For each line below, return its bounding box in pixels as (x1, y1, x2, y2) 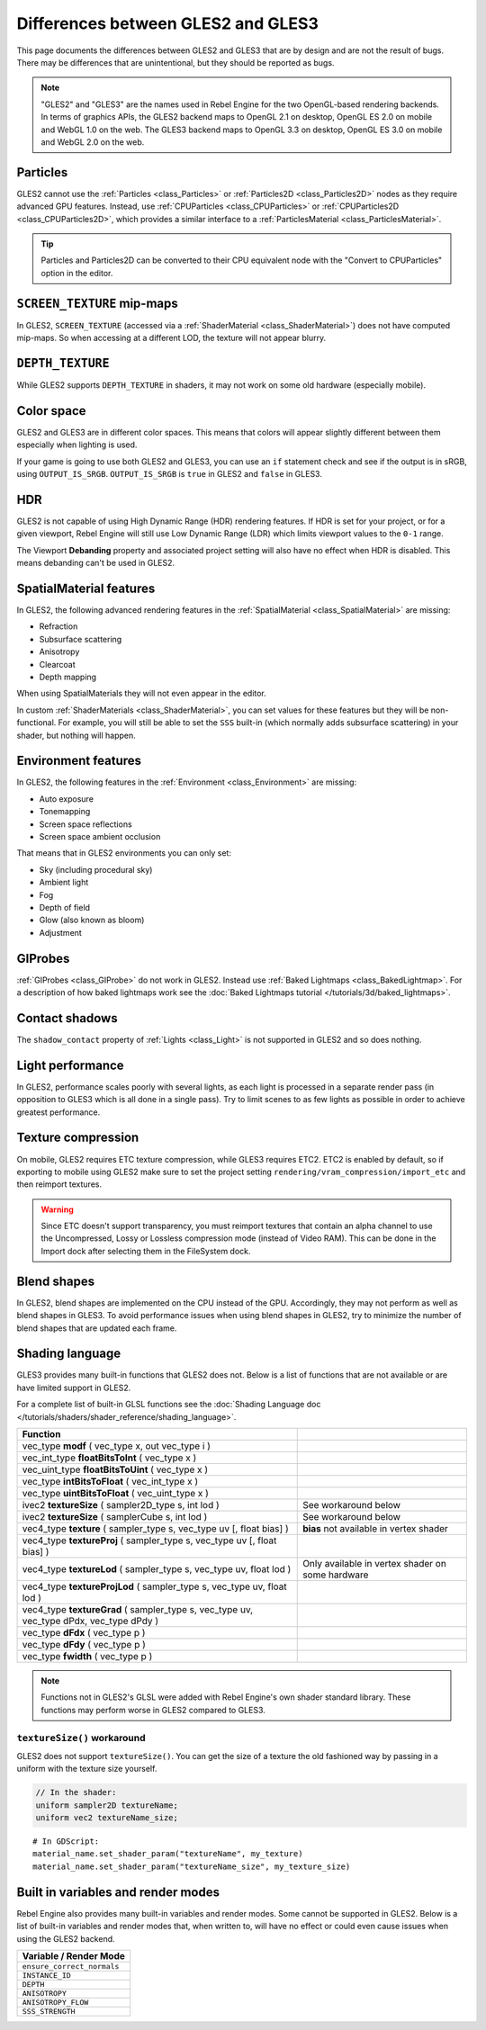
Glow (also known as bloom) (39, 914, 145, 926)
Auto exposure (39, 793, 94, 804)
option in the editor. (40, 267, 113, 278)
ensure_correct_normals (22, 1962, 120, 1971)
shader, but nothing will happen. (16, 730, 137, 741)
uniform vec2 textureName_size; (35, 1813, 179, 1823)
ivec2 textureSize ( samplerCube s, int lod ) (22, 1511, 208, 1523)
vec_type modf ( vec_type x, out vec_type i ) (22, 1440, 211, 1452)
